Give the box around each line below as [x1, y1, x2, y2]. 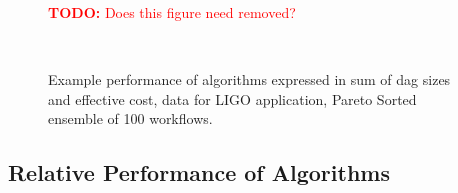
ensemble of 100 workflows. [48, 108, 213, 129]
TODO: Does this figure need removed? [48, 2, 296, 22]
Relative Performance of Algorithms [8, 157, 390, 188]
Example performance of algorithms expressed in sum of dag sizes [48, 69, 451, 90]
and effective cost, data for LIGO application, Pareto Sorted [48, 88, 417, 109]
